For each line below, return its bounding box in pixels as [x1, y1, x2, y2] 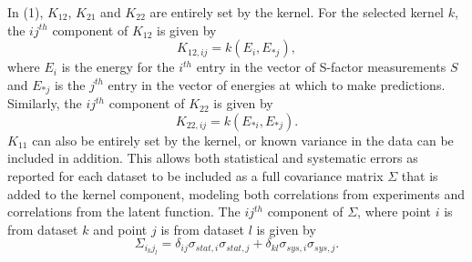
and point [93, 219, 148, 238]
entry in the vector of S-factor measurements [196, 57, 446, 76]
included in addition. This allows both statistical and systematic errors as [7, 148, 418, 167]
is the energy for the [61, 57, 175, 76]
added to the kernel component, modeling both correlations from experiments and [7, 184, 466, 203]
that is [401, 166, 438, 186]
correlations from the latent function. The [7, 202, 241, 221]
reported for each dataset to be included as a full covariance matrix [7, 166, 384, 186]
